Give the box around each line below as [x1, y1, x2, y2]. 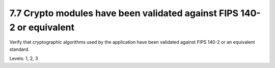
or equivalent [17, 22, 75, 33]
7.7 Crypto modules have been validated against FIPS [9, 8, 239, 19]
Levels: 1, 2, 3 [9, 55, 38, 61]
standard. [9, 46, 30, 52]
